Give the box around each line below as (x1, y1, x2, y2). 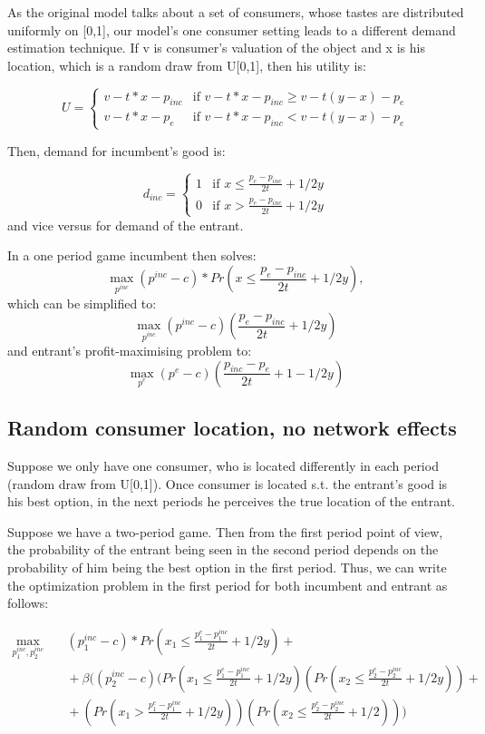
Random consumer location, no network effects (7, 414, 457, 442)
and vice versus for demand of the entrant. (7, 215, 244, 234)
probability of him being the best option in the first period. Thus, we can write (7, 557, 447, 576)
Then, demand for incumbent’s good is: (7, 141, 226, 160)
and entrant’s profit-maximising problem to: (7, 341, 252, 360)
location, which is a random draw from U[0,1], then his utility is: (7, 55, 366, 74)
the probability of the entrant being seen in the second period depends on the (7, 540, 439, 559)
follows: (7, 593, 49, 612)
